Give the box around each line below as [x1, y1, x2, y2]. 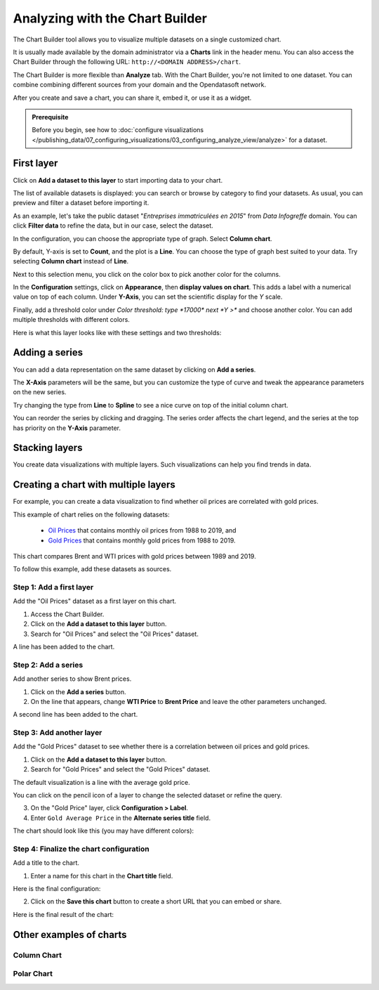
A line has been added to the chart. [13, 642, 115, 651]
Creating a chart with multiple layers [13, 478, 175, 491]
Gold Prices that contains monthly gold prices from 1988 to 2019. [48, 536, 236, 545]
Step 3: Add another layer [13, 728, 102, 738]
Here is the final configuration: [13, 885, 101, 893]
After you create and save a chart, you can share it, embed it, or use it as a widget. [13, 93, 252, 102]
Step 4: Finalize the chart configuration [13, 844, 150, 854]
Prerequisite [32, 112, 69, 121]
